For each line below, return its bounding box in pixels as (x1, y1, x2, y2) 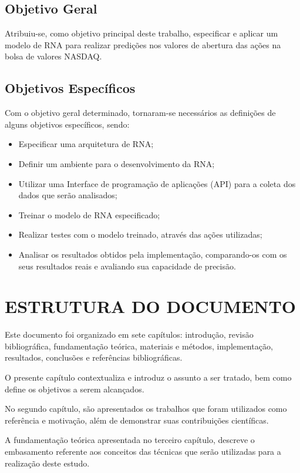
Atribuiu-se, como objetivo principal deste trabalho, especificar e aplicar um (5, 27, 278, 39)
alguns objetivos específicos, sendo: (5, 118, 130, 130)
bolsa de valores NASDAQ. (5, 50, 102, 62)
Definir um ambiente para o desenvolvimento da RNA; (18, 157, 215, 169)
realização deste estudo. (5, 457, 90, 469)
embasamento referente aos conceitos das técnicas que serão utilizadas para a (5, 445, 281, 457)
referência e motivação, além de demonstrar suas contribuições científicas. (5, 414, 269, 426)
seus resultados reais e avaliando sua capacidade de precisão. (18, 259, 236, 272)
